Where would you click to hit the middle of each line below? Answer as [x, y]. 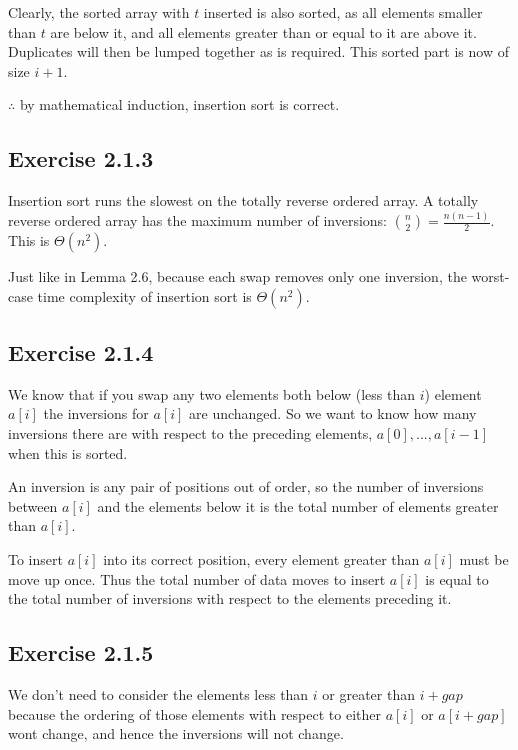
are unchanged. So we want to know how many [333, 413]
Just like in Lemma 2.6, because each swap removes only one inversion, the [237, 276]
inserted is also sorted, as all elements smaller [343, 12]
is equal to [457, 578]
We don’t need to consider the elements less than [158, 694]
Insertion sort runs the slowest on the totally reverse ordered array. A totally [243, 200]
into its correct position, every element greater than [261, 559]
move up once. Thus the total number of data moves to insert [197, 578]
